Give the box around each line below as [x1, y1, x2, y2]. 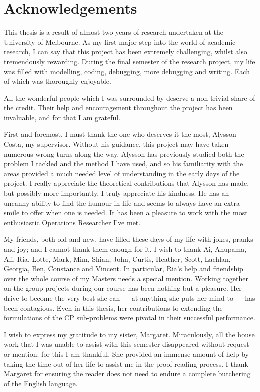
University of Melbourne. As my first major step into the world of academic [4, 36, 236, 47]
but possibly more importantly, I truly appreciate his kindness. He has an [4, 188, 229, 198]
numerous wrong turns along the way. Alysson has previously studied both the [4, 148, 244, 159]
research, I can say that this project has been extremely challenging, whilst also [4, 46, 247, 57]
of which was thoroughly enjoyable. [4, 76, 111, 86]
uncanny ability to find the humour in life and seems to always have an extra [4, 197, 240, 208]
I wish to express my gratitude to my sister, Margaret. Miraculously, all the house [4, 329, 255, 339]
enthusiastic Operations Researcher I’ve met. [4, 217, 141, 227]
